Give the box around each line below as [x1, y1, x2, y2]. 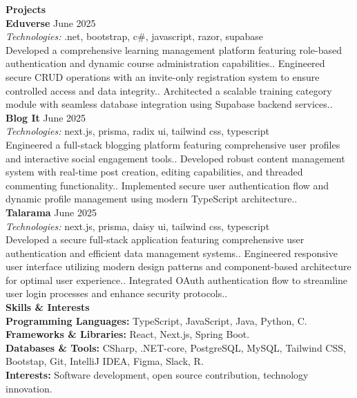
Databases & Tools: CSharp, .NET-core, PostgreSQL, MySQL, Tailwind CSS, [6, 340, 346, 354]
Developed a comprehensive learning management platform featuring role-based [6, 42, 342, 57]
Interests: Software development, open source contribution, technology [6, 368, 309, 382]
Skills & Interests [6, 300, 90, 314]
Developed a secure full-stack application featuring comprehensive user [6, 232, 305, 247]
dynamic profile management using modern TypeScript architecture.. [6, 191, 298, 206]
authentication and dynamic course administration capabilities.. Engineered [6, 56, 325, 70]
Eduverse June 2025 [6, 15, 96, 30]
